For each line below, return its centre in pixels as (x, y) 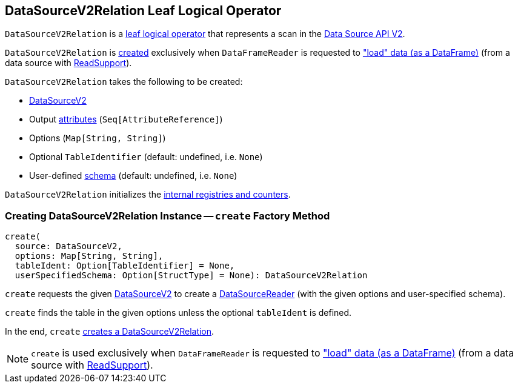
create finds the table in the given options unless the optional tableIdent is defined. (178, 313)
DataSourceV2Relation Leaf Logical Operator (143, 11)
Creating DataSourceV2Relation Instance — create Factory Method (168, 216)
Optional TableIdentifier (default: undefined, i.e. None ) (146, 157)
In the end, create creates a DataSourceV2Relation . (110, 332)
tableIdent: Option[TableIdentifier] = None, (125, 266)
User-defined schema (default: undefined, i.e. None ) (133, 176)
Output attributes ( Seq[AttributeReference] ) (126, 119)
